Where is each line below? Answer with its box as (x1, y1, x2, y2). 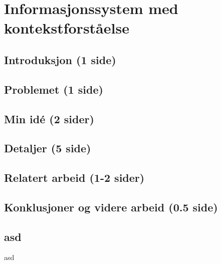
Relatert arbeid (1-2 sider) (4, 170, 145, 185)
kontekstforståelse (4, 18, 129, 38)
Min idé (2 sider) (4, 111, 94, 126)
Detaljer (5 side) (4, 140, 91, 156)
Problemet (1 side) (4, 81, 103, 97)
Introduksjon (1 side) (4, 52, 116, 67)
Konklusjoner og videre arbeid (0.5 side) (4, 199, 218, 214)
